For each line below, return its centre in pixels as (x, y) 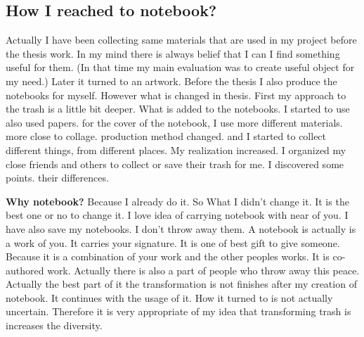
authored (25, 270)
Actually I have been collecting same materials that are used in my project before (181, 40)
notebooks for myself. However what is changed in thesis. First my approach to (176, 95)
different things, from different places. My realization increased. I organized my (176, 150)
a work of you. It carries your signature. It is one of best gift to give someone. (173, 242)
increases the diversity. (54, 325)
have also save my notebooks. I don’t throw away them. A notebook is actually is (181, 228)
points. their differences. (57, 178)
